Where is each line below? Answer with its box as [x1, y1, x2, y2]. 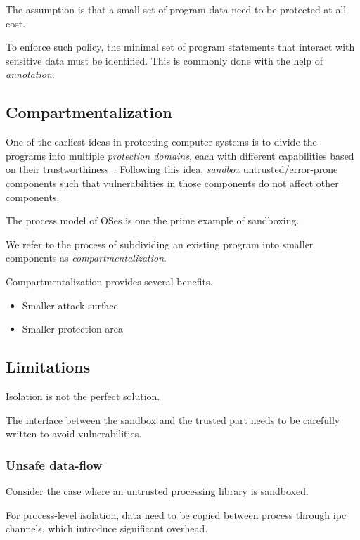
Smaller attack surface [22, 297, 118, 312]
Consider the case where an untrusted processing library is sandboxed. [6, 483, 309, 498]
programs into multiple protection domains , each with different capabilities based [6, 148, 354, 162]
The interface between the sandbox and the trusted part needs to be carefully [6, 412, 340, 427]
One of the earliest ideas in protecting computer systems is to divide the [6, 134, 317, 149]
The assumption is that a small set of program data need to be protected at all [6, 2, 347, 16]
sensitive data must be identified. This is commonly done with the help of [6, 53, 323, 67]
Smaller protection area [22, 321, 124, 336]
